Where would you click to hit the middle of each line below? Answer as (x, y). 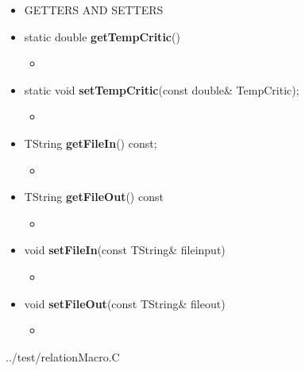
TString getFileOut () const (94, 197)
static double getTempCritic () (102, 36)
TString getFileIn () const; (91, 143)
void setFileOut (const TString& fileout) (125, 303)
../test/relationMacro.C (63, 356)
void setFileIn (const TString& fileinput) (125, 250)
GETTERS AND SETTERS (94, 10)
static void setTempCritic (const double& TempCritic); (162, 89)
